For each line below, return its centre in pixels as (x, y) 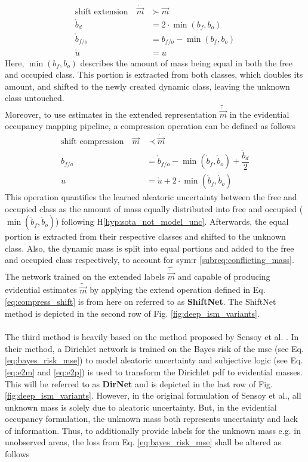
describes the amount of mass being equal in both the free (187, 62)
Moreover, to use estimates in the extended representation (111, 114)
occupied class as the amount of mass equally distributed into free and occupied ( (154, 208)
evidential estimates (41, 290)
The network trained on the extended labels (85, 276)
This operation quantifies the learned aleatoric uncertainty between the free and (151, 197)
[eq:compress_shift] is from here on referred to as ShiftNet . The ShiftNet (141, 302)
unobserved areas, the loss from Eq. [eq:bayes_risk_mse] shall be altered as (143, 442)
